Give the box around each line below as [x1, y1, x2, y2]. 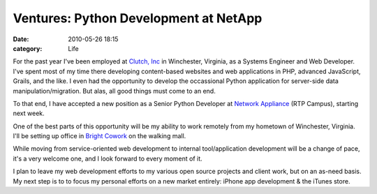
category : [13, 44, 43, 52]
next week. [13, 109, 45, 118]
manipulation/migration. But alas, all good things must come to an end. [13, 87, 216, 95]
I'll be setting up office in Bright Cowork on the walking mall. [13, 132, 186, 140]
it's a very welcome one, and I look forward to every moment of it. [13, 154, 202, 163]
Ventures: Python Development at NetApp [13, 10, 263, 26]
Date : [13, 35, 29, 43]
